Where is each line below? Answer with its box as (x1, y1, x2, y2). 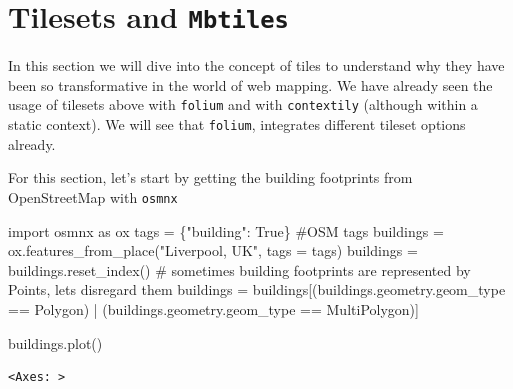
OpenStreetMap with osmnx (8, 186, 178, 207)
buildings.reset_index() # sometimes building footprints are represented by (8, 259, 471, 280)
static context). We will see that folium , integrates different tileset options (8, 114, 466, 135)
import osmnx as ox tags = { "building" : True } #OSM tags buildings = (8, 220, 444, 241)
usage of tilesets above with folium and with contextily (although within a (8, 94, 478, 115)
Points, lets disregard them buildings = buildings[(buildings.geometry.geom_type (8, 279, 506, 300)
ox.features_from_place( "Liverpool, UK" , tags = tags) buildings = (8, 240, 418, 261)
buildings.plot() (8, 332, 103, 353)
